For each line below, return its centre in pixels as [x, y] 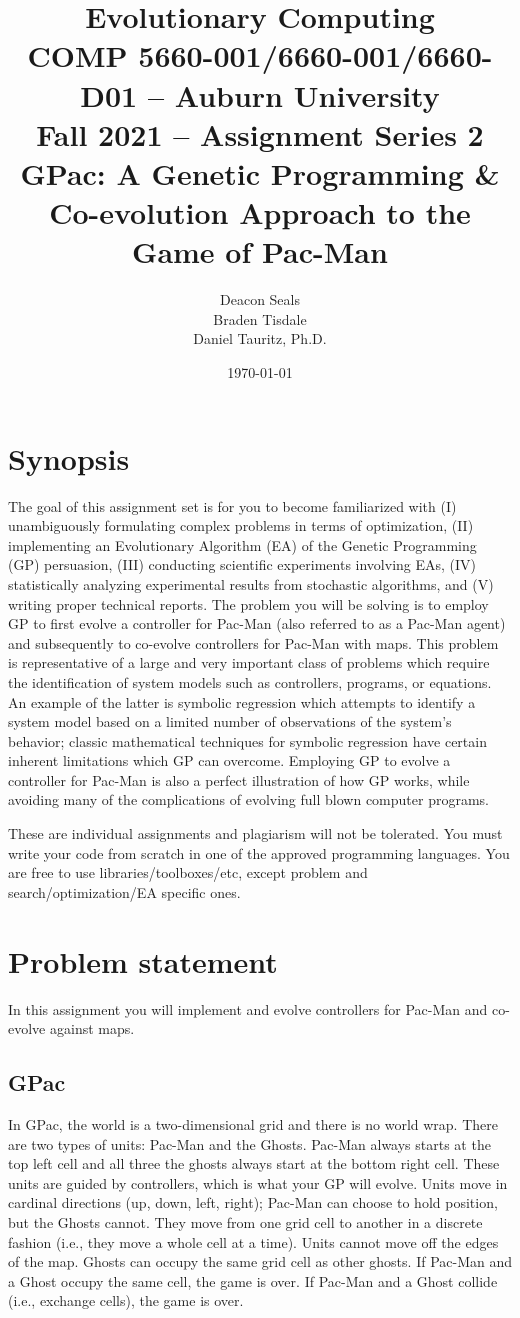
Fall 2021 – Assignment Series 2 [260, 133]
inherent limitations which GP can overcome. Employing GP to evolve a [229, 760]
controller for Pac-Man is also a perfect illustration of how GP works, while [239, 779]
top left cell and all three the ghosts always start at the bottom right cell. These [254, 1163]
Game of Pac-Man [260, 251]
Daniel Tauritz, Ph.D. [260, 338]
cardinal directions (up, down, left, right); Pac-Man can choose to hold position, [253, 1202]
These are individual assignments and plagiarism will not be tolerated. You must [255, 833]
